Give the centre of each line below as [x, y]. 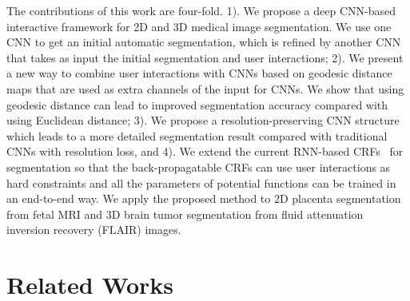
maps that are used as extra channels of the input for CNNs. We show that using [205, 88]
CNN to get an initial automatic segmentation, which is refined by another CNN [204, 42]
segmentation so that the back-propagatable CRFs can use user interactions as [199, 166]
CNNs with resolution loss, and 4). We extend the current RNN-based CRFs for [205, 151]
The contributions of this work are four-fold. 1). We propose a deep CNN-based [201, 10]
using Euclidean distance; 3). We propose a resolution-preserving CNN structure [203, 120]
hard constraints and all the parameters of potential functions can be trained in [201, 182]
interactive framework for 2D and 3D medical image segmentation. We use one [199, 26]
